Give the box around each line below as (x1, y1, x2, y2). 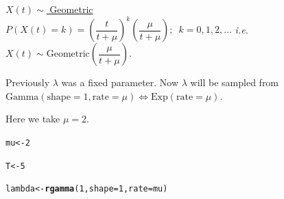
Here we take (5, 111, 60, 126)
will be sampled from (190, 75, 279, 90)
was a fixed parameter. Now (61, 75, 179, 90)
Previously (5, 75, 50, 90)
